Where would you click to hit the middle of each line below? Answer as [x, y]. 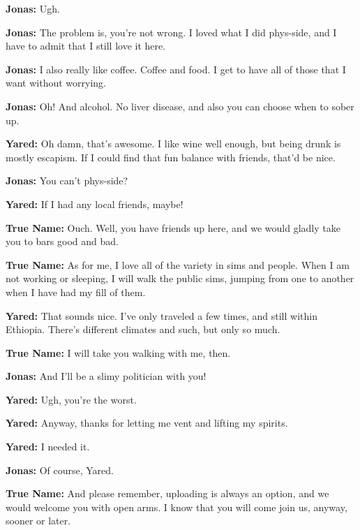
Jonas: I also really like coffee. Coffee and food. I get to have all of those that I [176, 69]
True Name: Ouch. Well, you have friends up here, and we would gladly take [173, 227]
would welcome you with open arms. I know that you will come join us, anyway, [177, 507]
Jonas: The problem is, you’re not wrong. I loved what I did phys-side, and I [171, 32]
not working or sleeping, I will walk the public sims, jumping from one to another [180, 278]
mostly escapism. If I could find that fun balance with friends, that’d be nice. [171, 157]
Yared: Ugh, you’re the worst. [71, 399]
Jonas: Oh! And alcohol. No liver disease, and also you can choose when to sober [180, 106]
